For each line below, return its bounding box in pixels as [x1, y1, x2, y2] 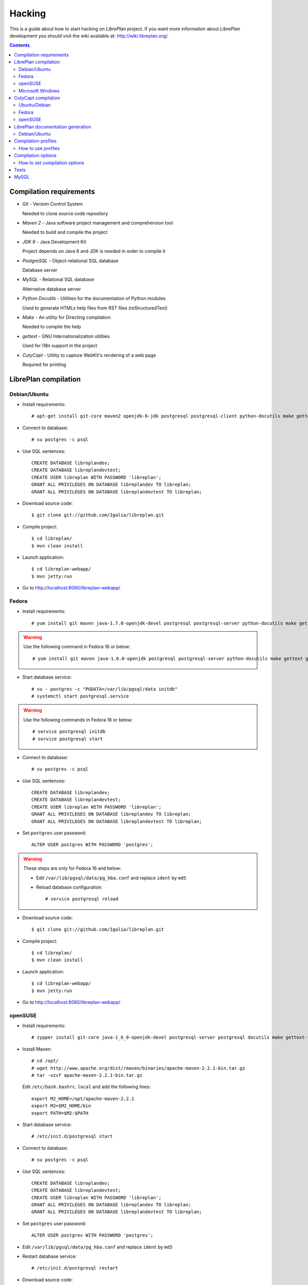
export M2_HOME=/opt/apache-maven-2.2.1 [31, 1095, 134, 1102]
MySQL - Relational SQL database [22, 277, 94, 283]
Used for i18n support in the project [22, 342, 98, 349]
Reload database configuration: [36, 884, 103, 890]
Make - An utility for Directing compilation [22, 314, 111, 320]
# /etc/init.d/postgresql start [31, 1133, 113, 1140]
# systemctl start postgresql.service [31, 693, 129, 699]
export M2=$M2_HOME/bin [31, 1103, 91, 1109]
